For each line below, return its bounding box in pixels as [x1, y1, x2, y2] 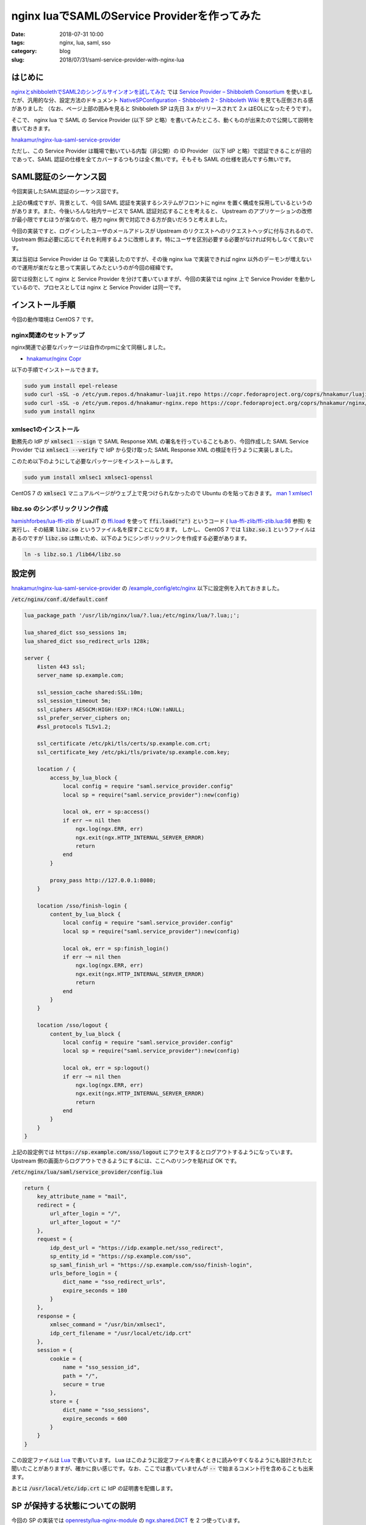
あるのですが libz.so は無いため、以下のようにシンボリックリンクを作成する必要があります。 [11, 534, 250, 542]
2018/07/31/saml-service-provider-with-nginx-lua [59, 56, 184, 63]
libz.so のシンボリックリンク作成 [11, 504, 109, 513]
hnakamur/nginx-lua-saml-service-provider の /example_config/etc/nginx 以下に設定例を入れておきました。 [11, 584, 283, 592]
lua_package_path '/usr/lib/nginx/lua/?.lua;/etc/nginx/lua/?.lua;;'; [24, 612, 240, 619]
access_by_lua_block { [49, 774, 118, 781]
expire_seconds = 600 [62, 1415, 127, 1422]
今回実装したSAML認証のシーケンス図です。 [11, 188, 122, 195]
